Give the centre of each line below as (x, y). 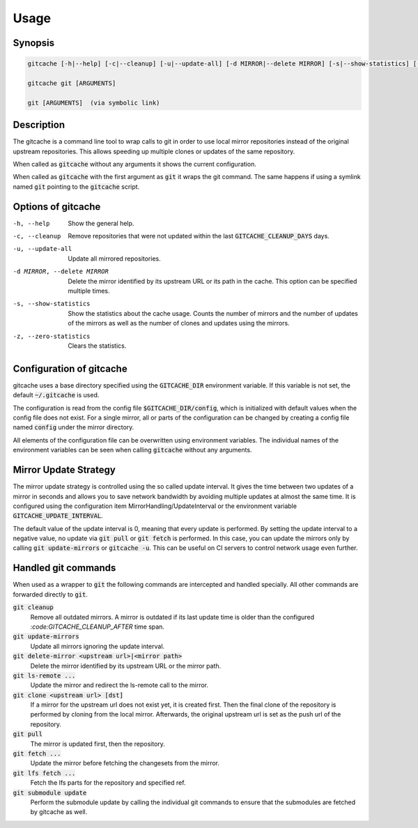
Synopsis (34, 43)
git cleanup (33, 607)
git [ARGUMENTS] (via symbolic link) (94, 102)
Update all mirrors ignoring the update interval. (98, 646)
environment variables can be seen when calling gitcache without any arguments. (132, 450)
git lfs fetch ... (44, 773)
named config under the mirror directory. (73, 427)
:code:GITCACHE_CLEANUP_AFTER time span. (98, 627)
